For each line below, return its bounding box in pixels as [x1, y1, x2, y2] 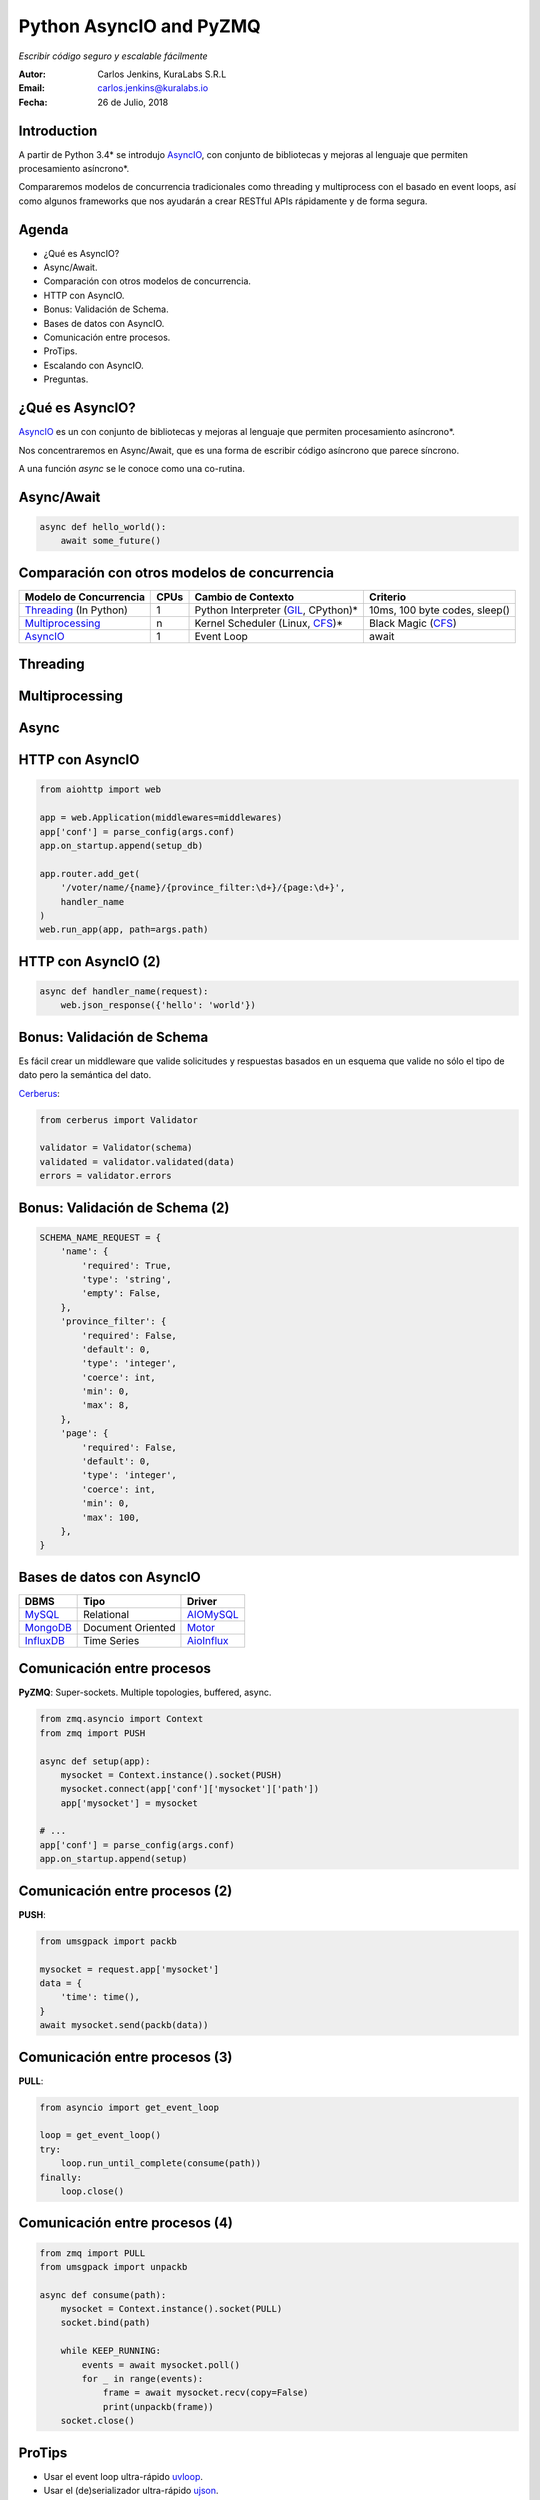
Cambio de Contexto [194, 590, 295, 604]
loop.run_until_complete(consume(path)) [60, 2158, 262, 2169]
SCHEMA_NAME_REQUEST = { [39, 1231, 162, 1243]
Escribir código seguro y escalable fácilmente [18, 50, 209, 62]
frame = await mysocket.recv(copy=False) [102, 2387, 309, 2399]
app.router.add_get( [39, 868, 140, 879]
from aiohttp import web [39, 784, 162, 795]
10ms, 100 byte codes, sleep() [368, 603, 510, 617]
